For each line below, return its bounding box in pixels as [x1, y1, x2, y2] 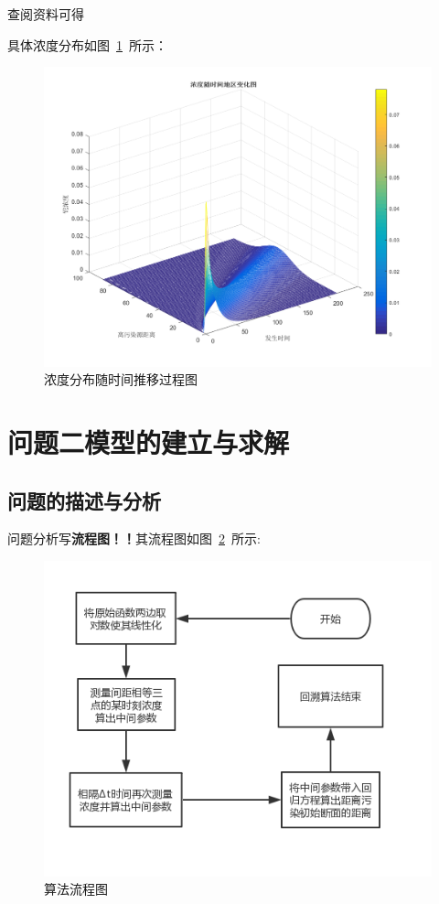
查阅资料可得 [7, 5, 84, 23]
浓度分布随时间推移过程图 [44, 370, 198, 389]
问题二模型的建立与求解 [7, 424, 290, 461]
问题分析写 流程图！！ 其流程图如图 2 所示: [7, 529, 261, 548]
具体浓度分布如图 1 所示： [7, 35, 167, 54]
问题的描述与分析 [7, 486, 161, 514]
